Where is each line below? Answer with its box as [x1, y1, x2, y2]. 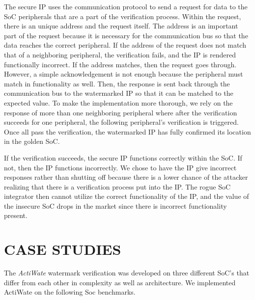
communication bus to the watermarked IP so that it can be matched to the [4, 88, 233, 98]
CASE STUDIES [4, 239, 121, 259]
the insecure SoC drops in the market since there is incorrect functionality [4, 200, 227, 211]
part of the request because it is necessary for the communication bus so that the [4, 30, 248, 40]
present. [4, 210, 28, 220]
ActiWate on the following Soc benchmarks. [4, 287, 136, 297]
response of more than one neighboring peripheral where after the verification [4, 107, 237, 117]
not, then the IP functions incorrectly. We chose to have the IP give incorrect [4, 162, 237, 172]
